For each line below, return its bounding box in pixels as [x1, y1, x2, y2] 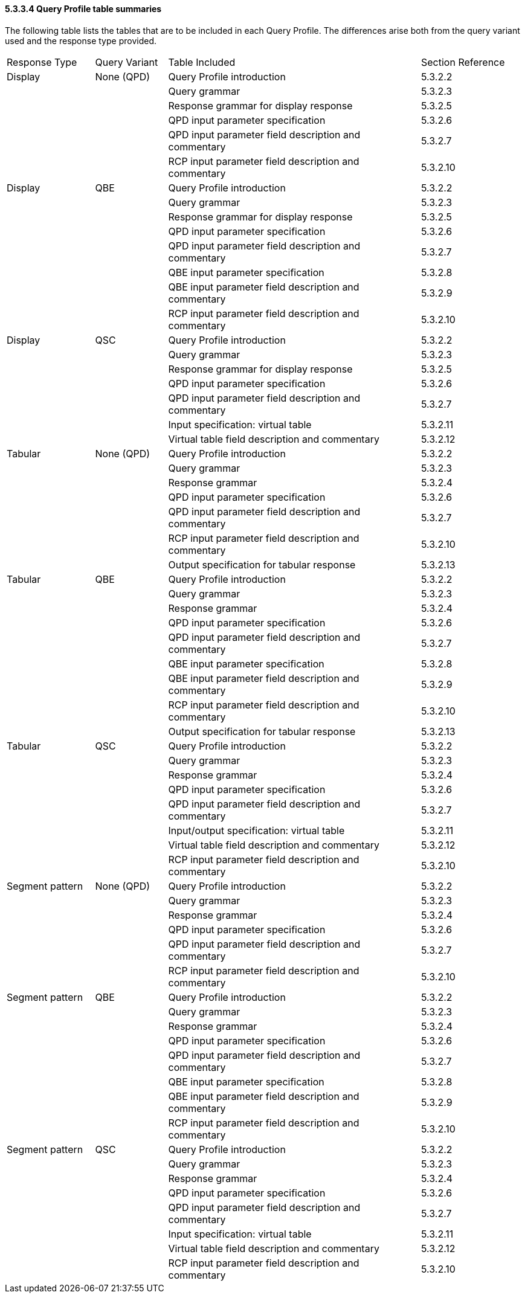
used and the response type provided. [5, 35, 156, 46]
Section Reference [421, 56, 505, 68]
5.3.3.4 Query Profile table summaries [5, 4, 162, 14]
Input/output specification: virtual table [168, 824, 345, 837]
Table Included [168, 56, 236, 68]
